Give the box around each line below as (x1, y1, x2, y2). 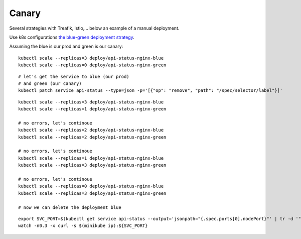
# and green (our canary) (18, 80, 82, 86)
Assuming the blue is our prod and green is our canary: (9, 43, 123, 50)
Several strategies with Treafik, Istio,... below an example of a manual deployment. (9, 25, 180, 31)
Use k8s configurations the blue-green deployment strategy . (9, 34, 135, 40)
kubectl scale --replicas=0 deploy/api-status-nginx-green (18, 62, 167, 68)
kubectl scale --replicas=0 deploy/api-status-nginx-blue (18, 183, 164, 189)
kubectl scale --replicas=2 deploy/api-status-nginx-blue (18, 127, 164, 133)
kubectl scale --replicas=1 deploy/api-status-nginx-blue (18, 155, 164, 161)
